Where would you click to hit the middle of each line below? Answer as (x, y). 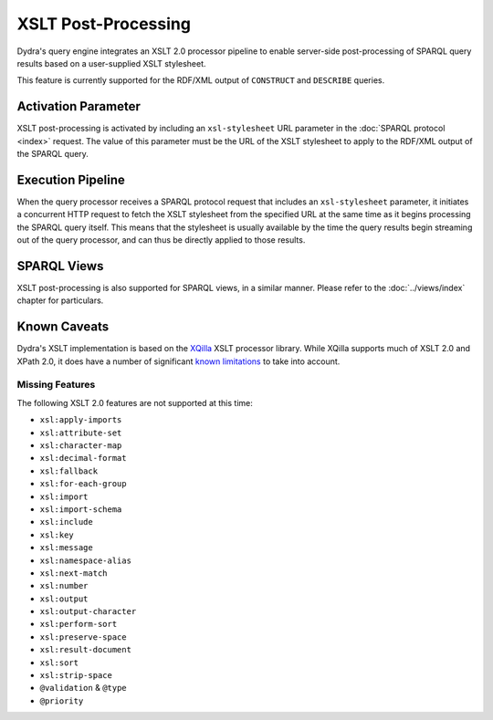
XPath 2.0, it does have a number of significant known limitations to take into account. (178, 361)
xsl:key (57, 535)
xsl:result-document (86, 650)
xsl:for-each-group (83, 484)
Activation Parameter (79, 106)
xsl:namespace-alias (86, 560)
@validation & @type (83, 688)
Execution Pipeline (71, 179)
